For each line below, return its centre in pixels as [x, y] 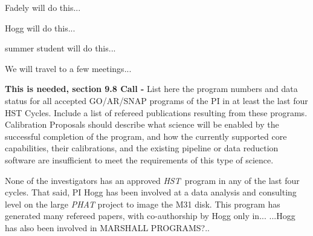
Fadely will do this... [43, 7]
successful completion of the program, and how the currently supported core [146, 136]
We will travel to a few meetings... [68, 68]
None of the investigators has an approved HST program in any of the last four [152, 180]
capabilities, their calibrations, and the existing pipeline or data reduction [142, 148]
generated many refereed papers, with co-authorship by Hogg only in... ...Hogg [150, 216]
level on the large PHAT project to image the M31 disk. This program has [143, 204]
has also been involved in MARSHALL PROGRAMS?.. [107, 227]
